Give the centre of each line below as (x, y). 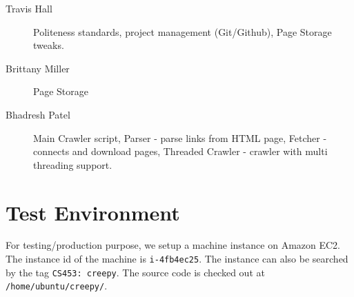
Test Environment (93, 212)
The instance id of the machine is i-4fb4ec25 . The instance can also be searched (177, 259)
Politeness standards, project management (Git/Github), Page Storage (183, 31)
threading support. (73, 164)
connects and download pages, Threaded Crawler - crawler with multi (180, 151)
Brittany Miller (38, 68)
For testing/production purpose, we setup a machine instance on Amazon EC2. (173, 245)
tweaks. (49, 45)
